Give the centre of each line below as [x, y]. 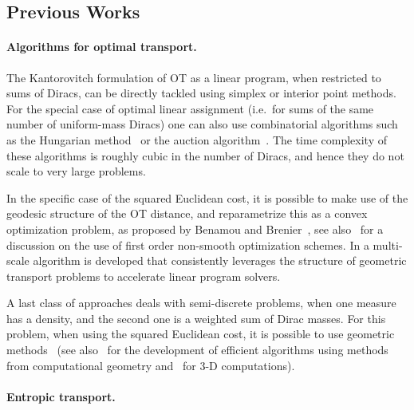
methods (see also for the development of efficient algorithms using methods [197, 350]
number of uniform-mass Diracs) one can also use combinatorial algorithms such [202, 124]
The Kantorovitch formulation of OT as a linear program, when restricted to [194, 77]
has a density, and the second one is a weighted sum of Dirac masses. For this [196, 318]
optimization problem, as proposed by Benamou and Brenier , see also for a [195, 229]
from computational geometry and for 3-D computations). [151, 365]
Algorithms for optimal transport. [102, 47]
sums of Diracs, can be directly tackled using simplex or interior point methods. [201, 93]
